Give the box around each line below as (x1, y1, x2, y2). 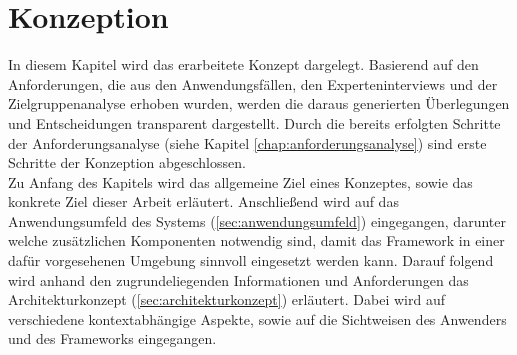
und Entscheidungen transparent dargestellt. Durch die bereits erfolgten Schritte (8, 112, 501, 133)
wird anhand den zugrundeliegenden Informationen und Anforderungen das (8, 269, 469, 290)
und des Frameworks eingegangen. (8, 328, 217, 349)
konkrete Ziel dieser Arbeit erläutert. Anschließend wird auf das (8, 191, 399, 212)
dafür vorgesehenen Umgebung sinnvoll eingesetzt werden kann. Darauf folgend (8, 250, 494, 271)
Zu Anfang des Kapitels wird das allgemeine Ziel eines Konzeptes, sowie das (8, 171, 473, 192)
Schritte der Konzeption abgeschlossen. (8, 152, 246, 173)
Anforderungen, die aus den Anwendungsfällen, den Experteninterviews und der (8, 73, 498, 94)
